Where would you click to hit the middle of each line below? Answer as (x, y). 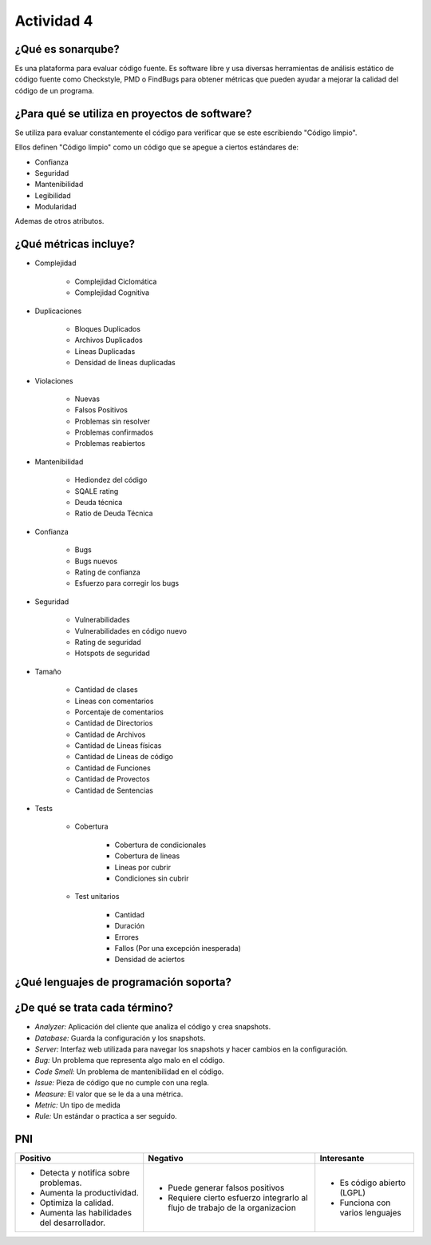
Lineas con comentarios (114, 701)
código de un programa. (55, 90)
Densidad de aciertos (150, 960)
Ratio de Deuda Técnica (114, 513)
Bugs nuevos (96, 561)
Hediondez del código (111, 480)
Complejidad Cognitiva (112, 292)
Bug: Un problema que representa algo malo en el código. (130, 1060)
